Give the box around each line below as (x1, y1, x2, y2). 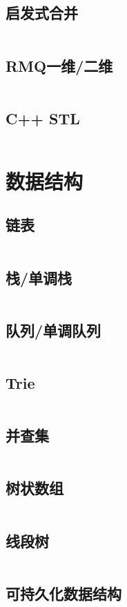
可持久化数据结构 (6, 582, 121, 604)
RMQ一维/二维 (6, 55, 113, 76)
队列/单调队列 (6, 319, 101, 340)
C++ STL (6, 107, 80, 128)
